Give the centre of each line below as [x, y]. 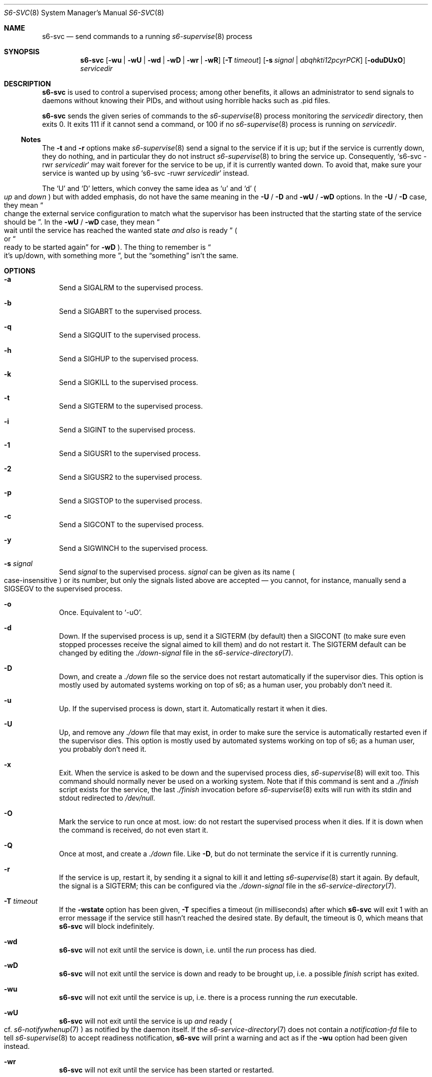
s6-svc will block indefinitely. [107, 926]
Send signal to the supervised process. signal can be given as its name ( [177, 572]
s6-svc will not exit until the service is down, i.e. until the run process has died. [188, 950]
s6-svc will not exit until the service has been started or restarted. [166, 1070]
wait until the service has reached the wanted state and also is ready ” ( [121, 230]
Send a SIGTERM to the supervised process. [131, 406]
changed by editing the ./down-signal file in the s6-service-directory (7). [176, 653]
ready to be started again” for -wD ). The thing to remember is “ [108, 247]
